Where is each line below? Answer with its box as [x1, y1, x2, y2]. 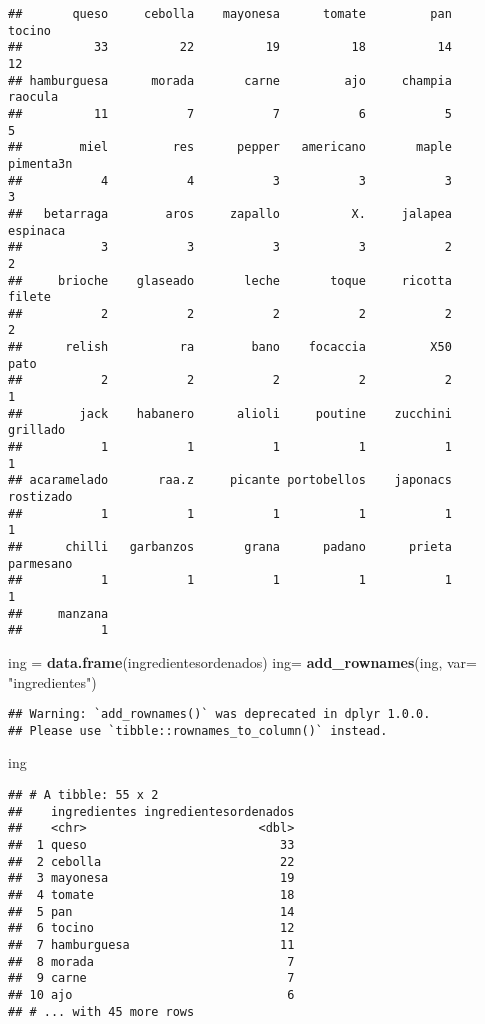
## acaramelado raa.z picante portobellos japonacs [8, 473, 452, 488]
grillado [8, 423, 66, 438]
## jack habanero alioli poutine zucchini [8, 406, 452, 421]
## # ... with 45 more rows [8, 1004, 195, 1019]
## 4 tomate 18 [8, 887, 295, 902]
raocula [8, 90, 59, 105]
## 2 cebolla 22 [8, 854, 295, 869]
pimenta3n [8, 156, 73, 171]
